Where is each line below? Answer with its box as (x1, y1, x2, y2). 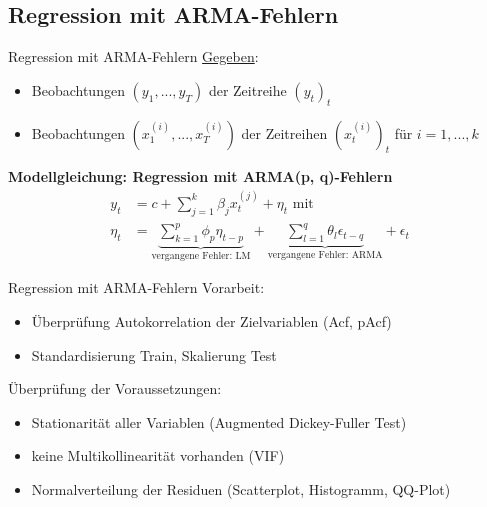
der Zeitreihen (241, 122, 328, 143)
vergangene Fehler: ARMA (267, 249, 383, 260)
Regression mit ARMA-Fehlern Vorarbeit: (8, 277, 265, 298)
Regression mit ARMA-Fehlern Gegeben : (8, 46, 259, 67)
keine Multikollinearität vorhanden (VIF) (31, 445, 285, 466)
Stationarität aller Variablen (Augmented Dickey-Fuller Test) (31, 411, 407, 432)
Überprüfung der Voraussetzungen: (8, 378, 222, 399)
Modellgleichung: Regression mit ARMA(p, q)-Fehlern (8, 166, 393, 187)
